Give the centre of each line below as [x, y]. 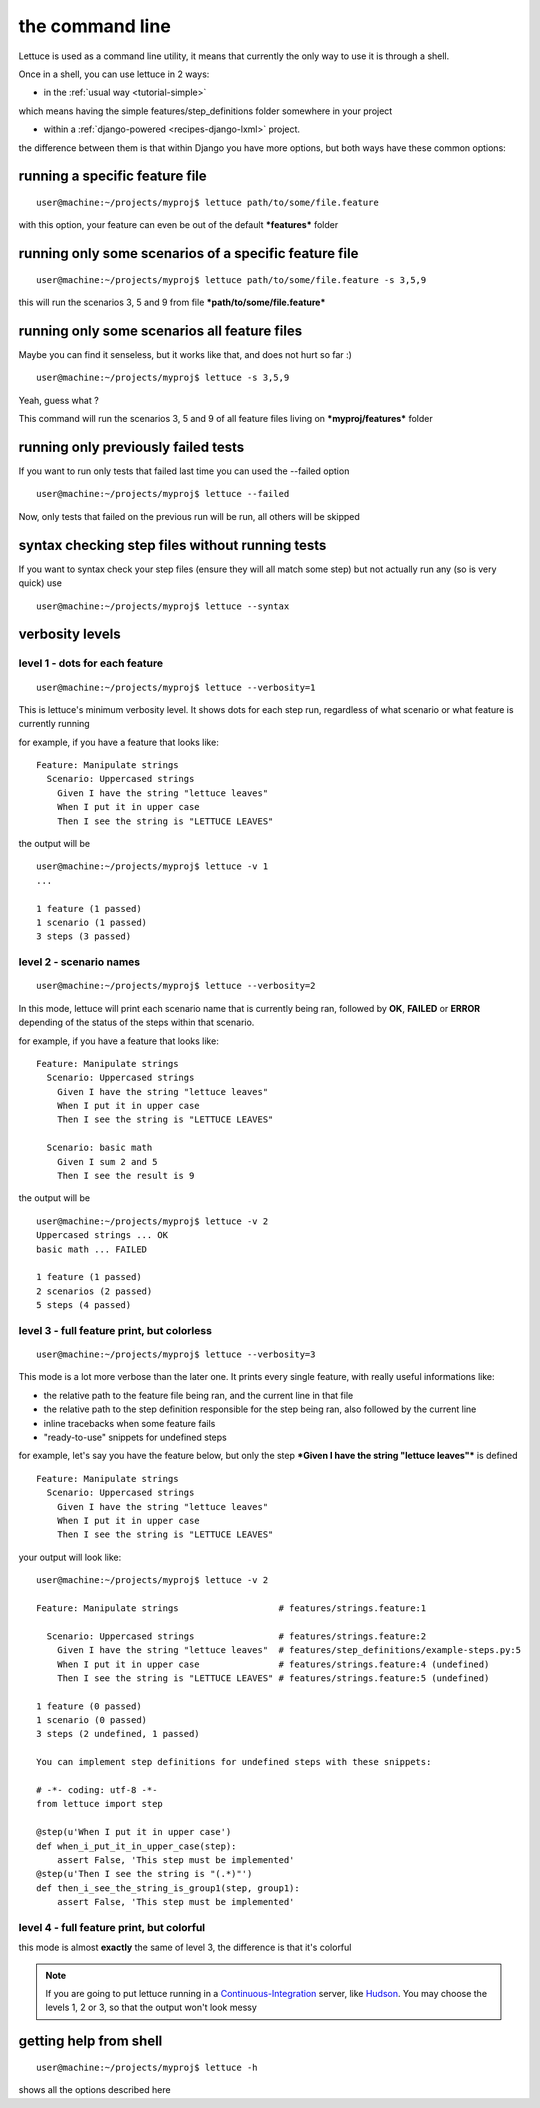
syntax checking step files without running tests [172, 545]
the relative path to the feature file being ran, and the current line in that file [198, 1395]
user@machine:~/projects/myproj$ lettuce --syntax [163, 606]
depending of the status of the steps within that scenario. [136, 1022]
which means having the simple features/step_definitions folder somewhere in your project [205, 111]
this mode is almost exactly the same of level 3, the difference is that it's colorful [185, 1947]
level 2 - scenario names [79, 962]
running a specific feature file [112, 176]
